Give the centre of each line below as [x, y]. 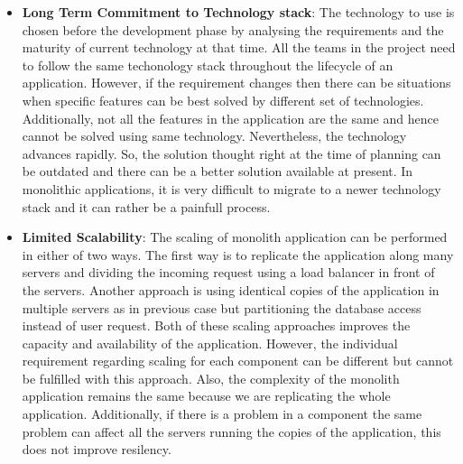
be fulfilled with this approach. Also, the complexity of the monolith [211, 378]
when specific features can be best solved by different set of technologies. [223, 100]
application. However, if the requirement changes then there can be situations [236, 83]
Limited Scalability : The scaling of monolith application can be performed [235, 237]
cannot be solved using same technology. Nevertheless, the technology [214, 136]
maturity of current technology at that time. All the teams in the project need [239, 47]
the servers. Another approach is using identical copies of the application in [231, 289]
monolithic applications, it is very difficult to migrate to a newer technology [231, 188]
